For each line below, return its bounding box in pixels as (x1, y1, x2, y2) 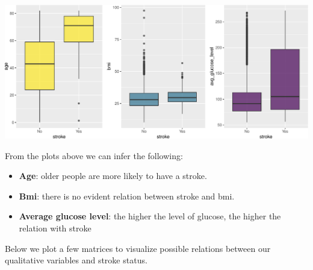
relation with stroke (19, 221, 91, 234)
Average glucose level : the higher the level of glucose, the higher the (19, 210, 281, 222)
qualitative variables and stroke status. (5, 254, 147, 266)
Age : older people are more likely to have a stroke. (19, 169, 207, 182)
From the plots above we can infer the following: (5, 149, 183, 162)
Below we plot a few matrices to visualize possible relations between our (5, 242, 271, 254)
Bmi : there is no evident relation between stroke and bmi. (19, 189, 235, 202)
